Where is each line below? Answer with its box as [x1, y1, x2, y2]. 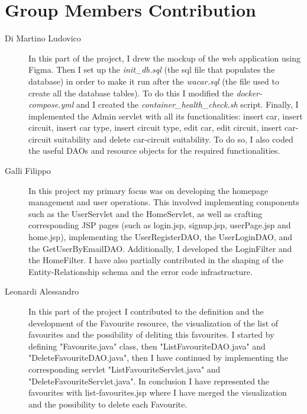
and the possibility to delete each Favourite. [28, 397, 188, 410]
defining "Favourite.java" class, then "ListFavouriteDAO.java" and [28, 339, 266, 352]
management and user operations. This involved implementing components [28, 196, 299, 208]
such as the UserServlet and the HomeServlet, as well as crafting [28, 207, 263, 219]
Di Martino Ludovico [5, 32, 81, 44]
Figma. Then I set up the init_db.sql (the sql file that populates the [28, 63, 275, 76]
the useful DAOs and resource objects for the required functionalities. [28, 144, 280, 157]
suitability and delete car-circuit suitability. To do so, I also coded [54, 132, 293, 145]
